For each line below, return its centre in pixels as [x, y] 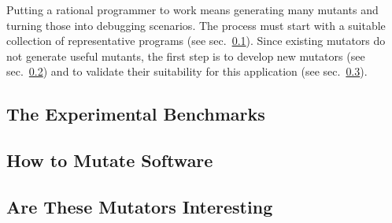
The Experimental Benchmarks [136, 114]
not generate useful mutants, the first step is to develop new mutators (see [186, 56]
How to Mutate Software [110, 160]
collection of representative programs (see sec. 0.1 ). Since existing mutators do [196, 41]
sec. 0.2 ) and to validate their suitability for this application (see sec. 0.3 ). [187, 71]
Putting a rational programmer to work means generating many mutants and [192, 9]
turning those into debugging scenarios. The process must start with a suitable [196, 25]
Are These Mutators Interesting [140, 206]
